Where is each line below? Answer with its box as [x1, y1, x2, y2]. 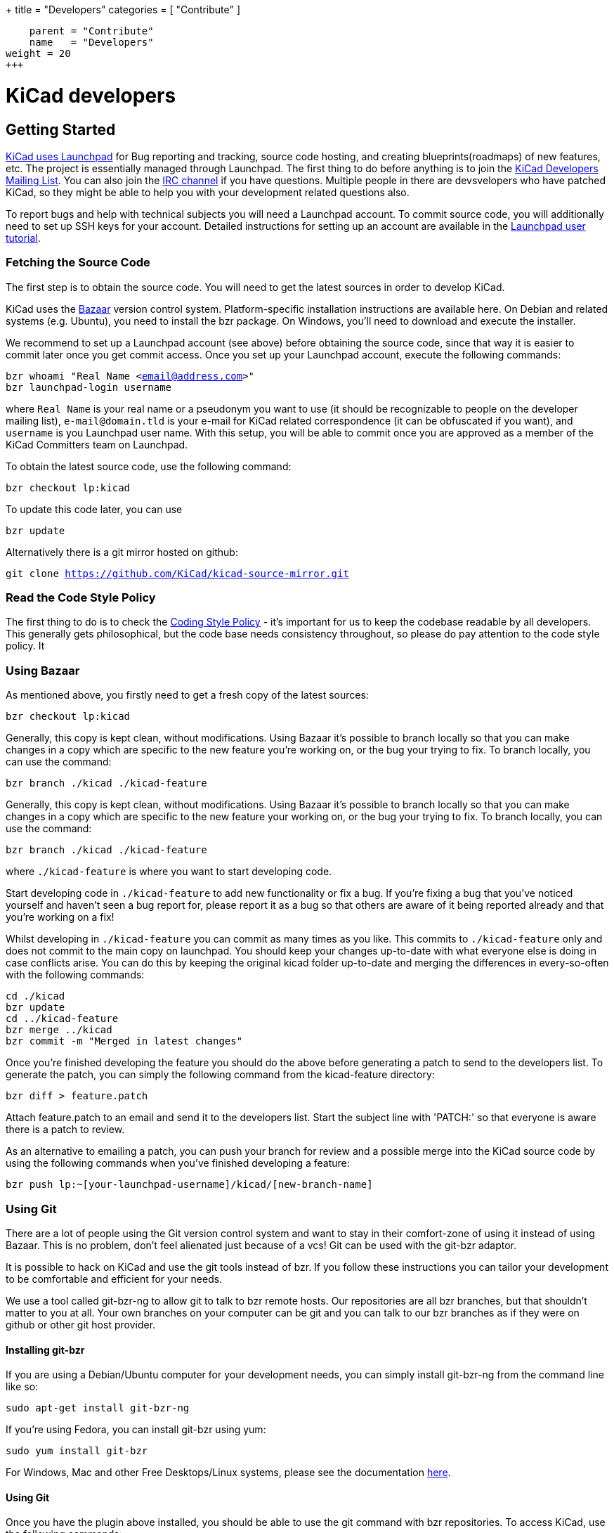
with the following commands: [6, 969, 145, 981]
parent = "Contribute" [29, 25, 154, 37]
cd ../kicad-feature [6, 1013, 119, 1025]
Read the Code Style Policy [6, 590, 156, 605]
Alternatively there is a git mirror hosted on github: [6, 545, 238, 558]
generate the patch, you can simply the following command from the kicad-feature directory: [6, 1068, 435, 1081]
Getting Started [6, 120, 116, 138]
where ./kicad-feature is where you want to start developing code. [6, 865, 332, 878]
